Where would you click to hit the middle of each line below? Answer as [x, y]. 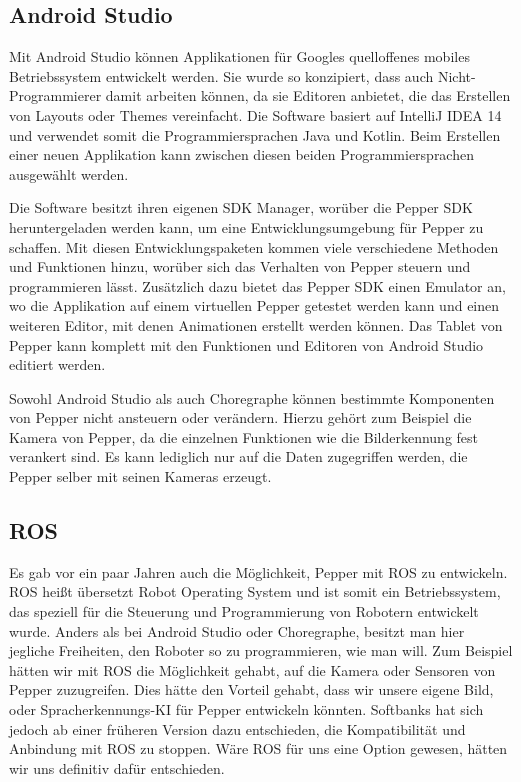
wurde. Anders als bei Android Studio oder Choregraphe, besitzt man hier [237, 630]
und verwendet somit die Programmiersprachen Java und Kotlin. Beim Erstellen [255, 134]
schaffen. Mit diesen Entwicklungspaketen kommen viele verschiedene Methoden [254, 246]
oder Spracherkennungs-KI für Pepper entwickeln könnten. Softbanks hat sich [246, 709]
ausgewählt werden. [69, 173]
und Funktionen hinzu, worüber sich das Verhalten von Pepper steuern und [240, 266]
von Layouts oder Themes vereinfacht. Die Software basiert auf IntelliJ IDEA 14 [255, 114]
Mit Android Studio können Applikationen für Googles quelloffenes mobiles [239, 56]
